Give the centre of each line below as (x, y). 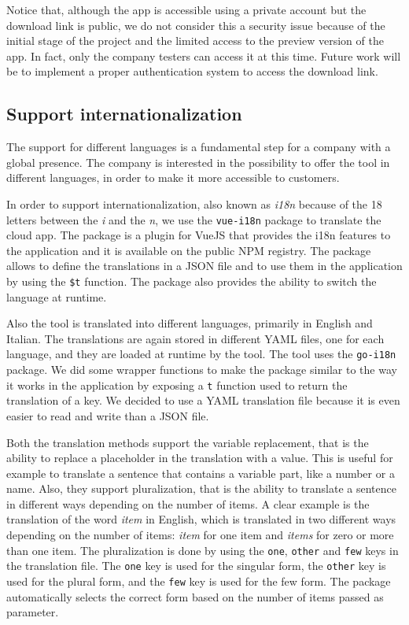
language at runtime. (57, 296)
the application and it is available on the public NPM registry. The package (189, 250)
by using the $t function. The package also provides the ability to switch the (192, 281)
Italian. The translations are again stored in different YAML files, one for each (195, 338)
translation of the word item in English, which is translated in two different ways (201, 519)
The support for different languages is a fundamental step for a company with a (199, 147)
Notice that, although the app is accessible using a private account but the (186, 9)
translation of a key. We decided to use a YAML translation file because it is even (203, 400)
